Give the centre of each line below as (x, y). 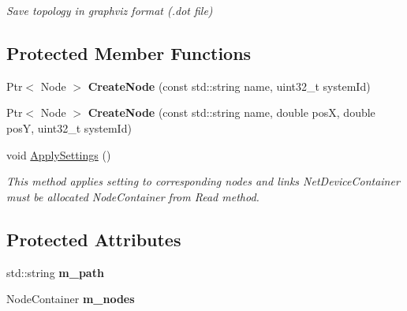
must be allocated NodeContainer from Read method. (133, 196)
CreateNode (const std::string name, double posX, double (232, 112)
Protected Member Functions (129, 52)
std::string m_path (55, 272)
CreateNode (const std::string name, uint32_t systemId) (229, 86)
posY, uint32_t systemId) (69, 127)
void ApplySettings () (59, 154)
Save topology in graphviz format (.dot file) (110, 10)
